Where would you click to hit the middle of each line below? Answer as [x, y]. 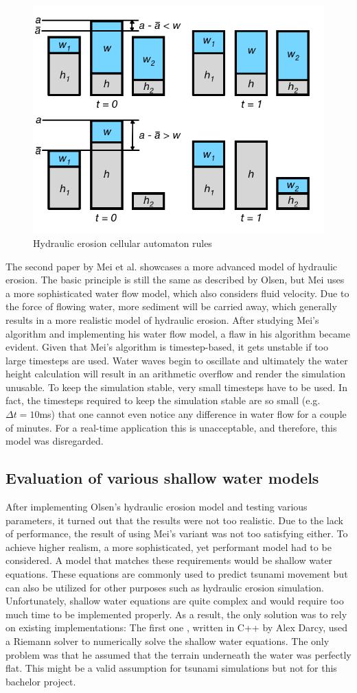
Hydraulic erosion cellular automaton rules [123, 243]
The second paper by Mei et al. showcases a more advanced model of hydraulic [171, 266]
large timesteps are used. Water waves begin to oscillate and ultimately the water [177, 360]
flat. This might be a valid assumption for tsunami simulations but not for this [171, 668]
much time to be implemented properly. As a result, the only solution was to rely [176, 614]
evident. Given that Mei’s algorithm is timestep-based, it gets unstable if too [167, 347]
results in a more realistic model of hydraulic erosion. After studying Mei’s [162, 319]
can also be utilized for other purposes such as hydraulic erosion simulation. [165, 587]
